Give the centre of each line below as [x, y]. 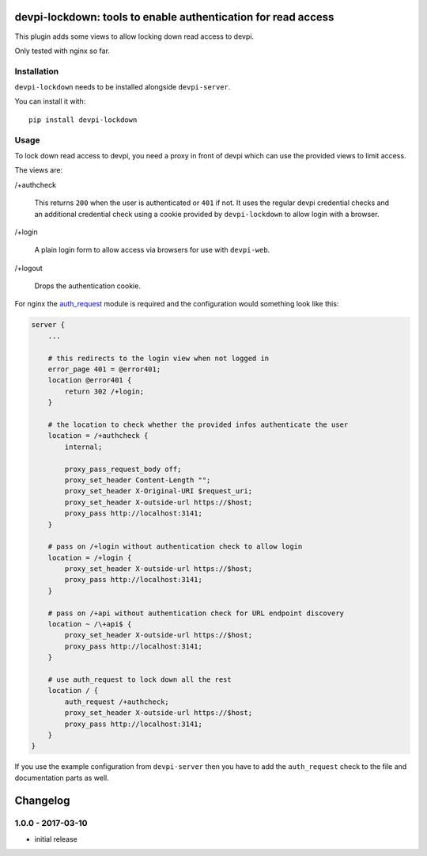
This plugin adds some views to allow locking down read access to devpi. [134, 36]
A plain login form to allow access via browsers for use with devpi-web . [152, 250]
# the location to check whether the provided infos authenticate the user [198, 424]
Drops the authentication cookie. [88, 286]
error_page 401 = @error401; [104, 369]
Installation [37, 71]
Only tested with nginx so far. [62, 51]
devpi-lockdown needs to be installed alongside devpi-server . [123, 87]
